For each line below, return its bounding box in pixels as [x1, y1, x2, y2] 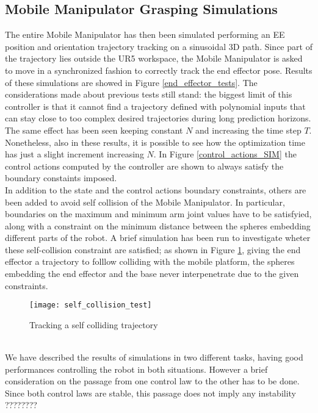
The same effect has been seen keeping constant [5, 123, 183, 136]
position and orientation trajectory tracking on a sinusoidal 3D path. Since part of [5, 40, 313, 52]
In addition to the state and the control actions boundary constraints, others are [5, 183, 306, 196]
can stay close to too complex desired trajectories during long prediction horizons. [5, 112, 311, 124]
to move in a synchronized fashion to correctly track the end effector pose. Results [5, 63, 313, 76]
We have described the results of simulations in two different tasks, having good [5, 351, 303, 364]
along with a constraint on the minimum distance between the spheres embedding [5, 219, 311, 232]
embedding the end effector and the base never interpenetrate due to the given [5, 267, 299, 280]
